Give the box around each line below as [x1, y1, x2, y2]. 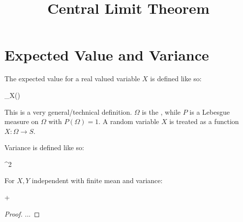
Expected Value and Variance [4, 45, 209, 65]
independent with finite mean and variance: [31, 175, 163, 186]
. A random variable [98, 116, 159, 127]
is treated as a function [169, 116, 239, 127]
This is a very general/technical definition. [4, 106, 132, 117]
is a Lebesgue [189, 106, 230, 117]
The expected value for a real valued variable [4, 73, 140, 84]
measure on [4, 116, 39, 127]
